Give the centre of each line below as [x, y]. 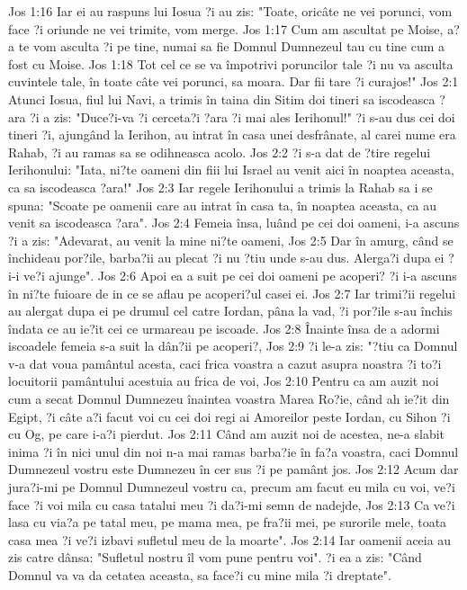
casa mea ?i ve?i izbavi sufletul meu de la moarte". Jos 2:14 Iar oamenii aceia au [230, 539]
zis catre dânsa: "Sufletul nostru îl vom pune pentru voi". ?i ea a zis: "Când [215, 557]
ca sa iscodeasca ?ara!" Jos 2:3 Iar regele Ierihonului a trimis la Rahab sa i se [220, 187]
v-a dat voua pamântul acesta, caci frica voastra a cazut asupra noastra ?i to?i [225, 363]
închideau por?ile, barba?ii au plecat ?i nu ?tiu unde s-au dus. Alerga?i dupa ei [226, 258]
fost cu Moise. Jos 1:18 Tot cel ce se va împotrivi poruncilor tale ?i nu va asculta [231, 63]
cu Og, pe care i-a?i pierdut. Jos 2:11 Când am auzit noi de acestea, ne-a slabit [227, 434]
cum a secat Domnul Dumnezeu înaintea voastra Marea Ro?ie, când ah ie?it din [229, 399]
